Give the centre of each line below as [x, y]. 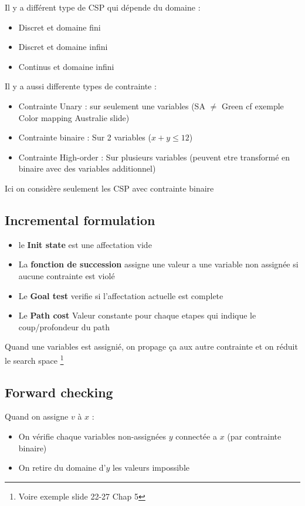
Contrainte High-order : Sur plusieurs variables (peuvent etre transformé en [154, 157]
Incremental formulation [80, 220]
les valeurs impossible [151, 468]
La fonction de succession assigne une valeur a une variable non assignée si [158, 264]
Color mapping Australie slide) [74, 117]
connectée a [196, 436]
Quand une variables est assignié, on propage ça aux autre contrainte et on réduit [151, 346]
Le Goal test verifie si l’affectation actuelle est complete [121, 295]
